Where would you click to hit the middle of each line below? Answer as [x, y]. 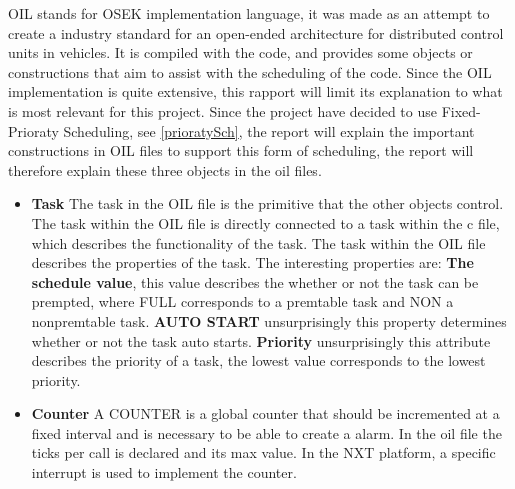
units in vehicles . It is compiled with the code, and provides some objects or [240, 52]
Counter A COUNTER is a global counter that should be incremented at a [265, 413]
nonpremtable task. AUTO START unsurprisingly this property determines [269, 320]
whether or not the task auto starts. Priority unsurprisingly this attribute [261, 340]
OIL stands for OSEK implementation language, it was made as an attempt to [249, 13]
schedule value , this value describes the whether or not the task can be [255, 281]
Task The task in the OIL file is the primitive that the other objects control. [267, 203]
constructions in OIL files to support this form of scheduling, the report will [241, 150]
